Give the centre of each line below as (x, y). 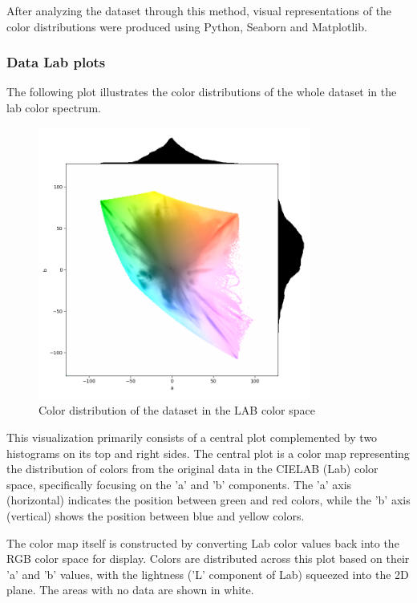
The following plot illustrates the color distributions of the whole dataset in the (202, 92)
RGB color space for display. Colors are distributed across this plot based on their (208, 558)
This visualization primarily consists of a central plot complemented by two (192, 437)
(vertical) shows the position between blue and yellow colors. (156, 515)
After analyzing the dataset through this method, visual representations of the (199, 10)
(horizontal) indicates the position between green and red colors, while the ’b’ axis (208, 500)
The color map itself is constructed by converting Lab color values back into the (203, 542)
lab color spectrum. (54, 107)
